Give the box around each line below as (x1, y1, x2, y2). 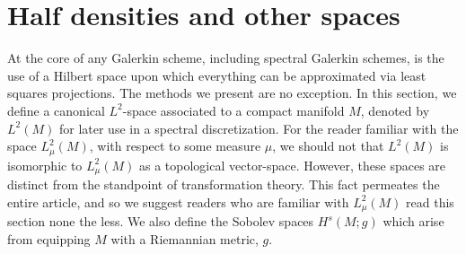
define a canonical (7, 101, 105, 119)
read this (406, 192, 454, 211)
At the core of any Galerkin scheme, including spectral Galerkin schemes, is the (7, 48, 444, 67)
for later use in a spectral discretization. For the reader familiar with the (58, 118, 459, 137)
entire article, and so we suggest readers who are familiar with (7, 192, 349, 211)
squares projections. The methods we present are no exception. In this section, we (7, 83, 457, 102)
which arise (382, 212, 444, 231)
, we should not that (272, 136, 384, 155)
